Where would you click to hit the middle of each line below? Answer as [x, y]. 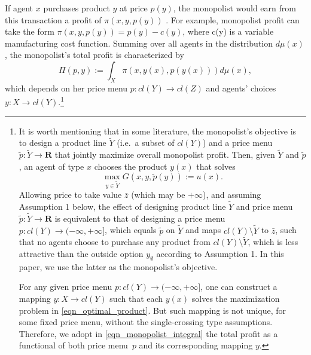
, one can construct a [239, 287]
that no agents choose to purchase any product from [115, 242]
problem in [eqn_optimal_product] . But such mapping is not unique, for [153, 310]
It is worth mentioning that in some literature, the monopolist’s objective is [158, 131]
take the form [30, 31]
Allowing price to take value [70, 195]
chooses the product [131, 166]
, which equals [131, 230]
